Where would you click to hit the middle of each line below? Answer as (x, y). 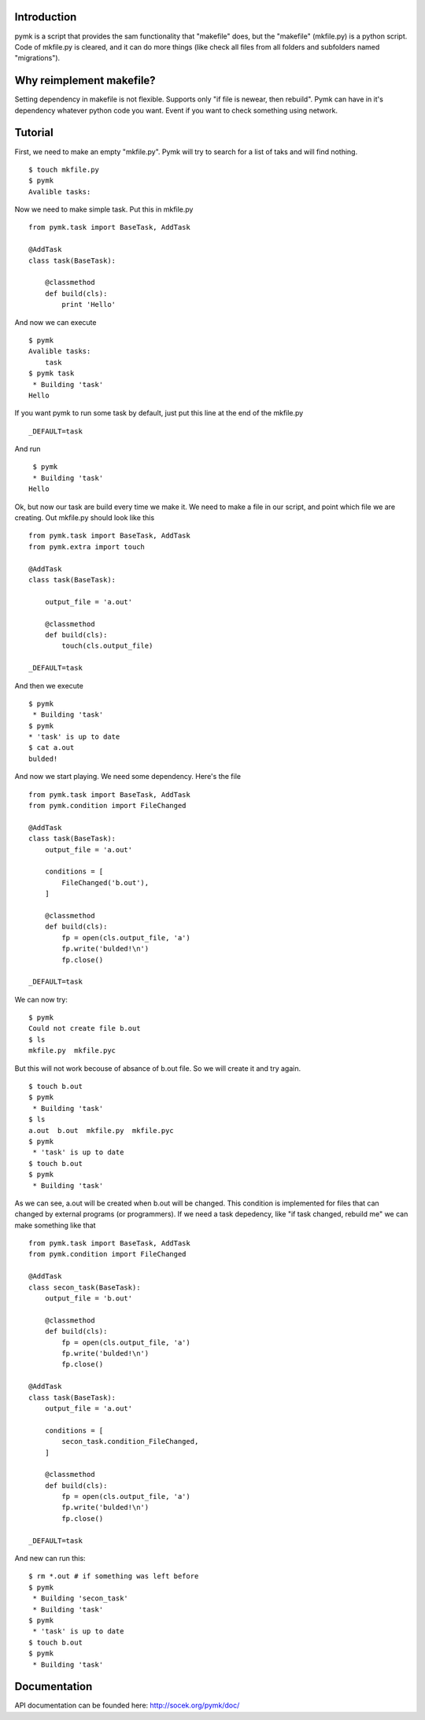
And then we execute (49, 685)
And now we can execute (55, 322)
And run (28, 449)
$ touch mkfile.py (64, 170)
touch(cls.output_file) (107, 646)
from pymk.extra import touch (87, 546)
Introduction (46, 17)
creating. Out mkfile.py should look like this (85, 518)
